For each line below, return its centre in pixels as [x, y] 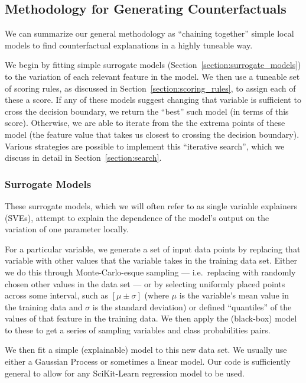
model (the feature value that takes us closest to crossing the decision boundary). [152, 134]
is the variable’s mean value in [234, 295]
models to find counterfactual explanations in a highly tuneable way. [129, 45]
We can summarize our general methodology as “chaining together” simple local [149, 33]
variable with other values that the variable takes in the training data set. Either [151, 260]
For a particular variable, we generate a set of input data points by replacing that [153, 249]
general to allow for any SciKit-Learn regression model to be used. [125, 373]
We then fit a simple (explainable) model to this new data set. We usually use [146, 350]
